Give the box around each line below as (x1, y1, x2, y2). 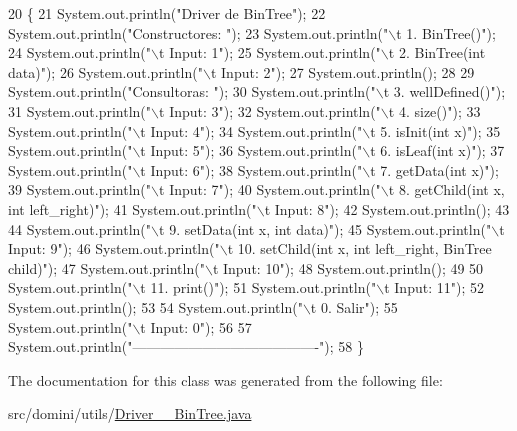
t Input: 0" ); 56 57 (140, 316, 252, 337)
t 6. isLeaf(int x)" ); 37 (370, 140, 505, 161)
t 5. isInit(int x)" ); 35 (370, 120, 501, 141)
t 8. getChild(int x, (388, 179, 505, 200)
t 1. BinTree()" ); (396, 22, 496, 43)
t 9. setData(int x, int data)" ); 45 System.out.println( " (159, 218, 492, 239)
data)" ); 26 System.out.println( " (8, 61, 203, 82)
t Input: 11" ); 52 (384, 277, 484, 298)
